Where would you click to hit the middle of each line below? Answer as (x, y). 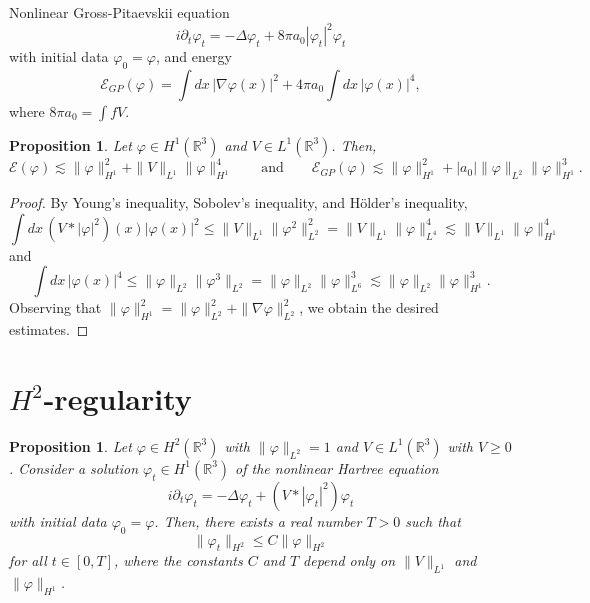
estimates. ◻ (49, 329)
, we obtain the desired (369, 307)
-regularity (117, 397)
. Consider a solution (74, 467)
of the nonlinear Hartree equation (337, 467)
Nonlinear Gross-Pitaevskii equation (119, 12)
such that (433, 520)
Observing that (55, 307)
